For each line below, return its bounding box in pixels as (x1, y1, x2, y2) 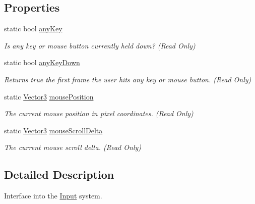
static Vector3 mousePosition (4, 91, 94, 101)
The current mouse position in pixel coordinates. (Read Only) (4, 108, 194, 119)
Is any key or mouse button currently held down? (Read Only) (4, 40, 196, 50)
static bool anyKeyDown (4, 57, 80, 68)
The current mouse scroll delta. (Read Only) (4, 142, 142, 152)
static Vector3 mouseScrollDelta (4, 125, 103, 135)
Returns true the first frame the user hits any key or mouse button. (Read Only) (4, 74, 251, 84)
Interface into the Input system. (4, 190, 102, 201)
